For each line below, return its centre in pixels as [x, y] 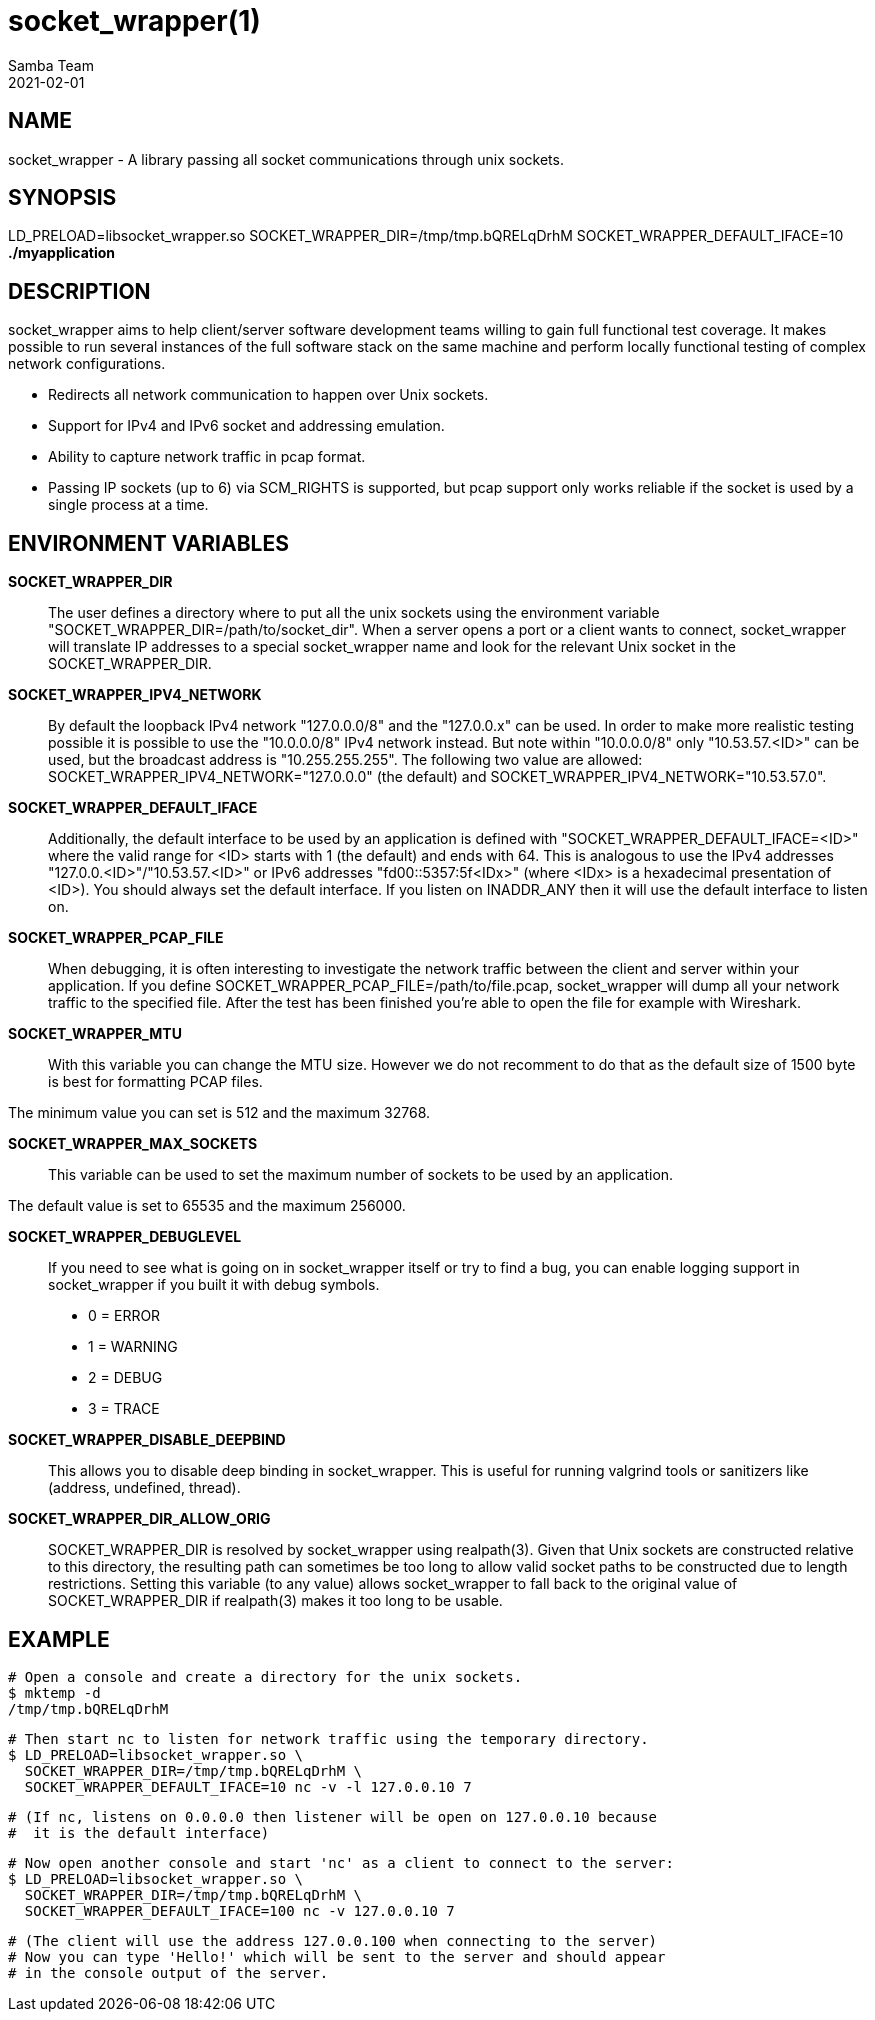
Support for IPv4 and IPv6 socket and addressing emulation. [246, 426]
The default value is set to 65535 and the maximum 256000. [207, 1206]
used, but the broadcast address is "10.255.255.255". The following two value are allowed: [345, 760]
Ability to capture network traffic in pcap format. [207, 457]
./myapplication [62, 253]
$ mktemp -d [54, 1692]
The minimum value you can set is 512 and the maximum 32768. [219, 1113]
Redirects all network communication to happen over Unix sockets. [268, 395]
